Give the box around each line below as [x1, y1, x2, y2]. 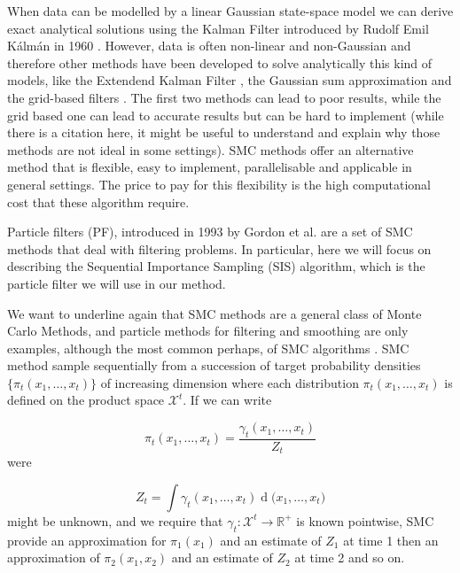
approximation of [7, 548, 100, 567]
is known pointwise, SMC [296, 511, 434, 530]
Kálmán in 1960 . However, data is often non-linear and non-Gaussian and [7, 36, 411, 55]
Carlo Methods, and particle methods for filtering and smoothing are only [7, 321, 409, 340]
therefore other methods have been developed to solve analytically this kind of [7, 53, 433, 72]
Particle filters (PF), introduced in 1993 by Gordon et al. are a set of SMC [7, 222, 413, 241]
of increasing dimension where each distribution [100, 373, 359, 391]
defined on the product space [7, 391, 165, 409]
